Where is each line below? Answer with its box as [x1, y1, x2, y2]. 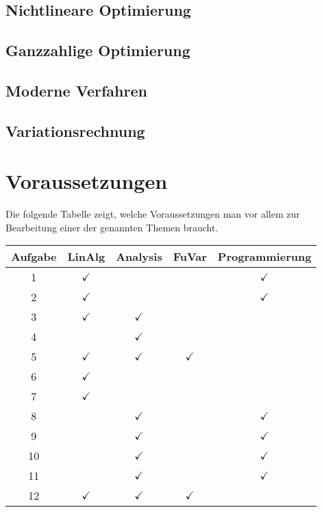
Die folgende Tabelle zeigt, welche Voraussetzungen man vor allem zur [5, 207, 300, 221]
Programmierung [217, 248, 312, 265]
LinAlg [67, 248, 106, 265]
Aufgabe [11, 248, 57, 265]
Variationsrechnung [5, 120, 145, 141]
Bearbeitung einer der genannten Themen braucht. [5, 220, 219, 234]
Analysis [116, 248, 162, 265]
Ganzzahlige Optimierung [5, 40, 190, 61]
